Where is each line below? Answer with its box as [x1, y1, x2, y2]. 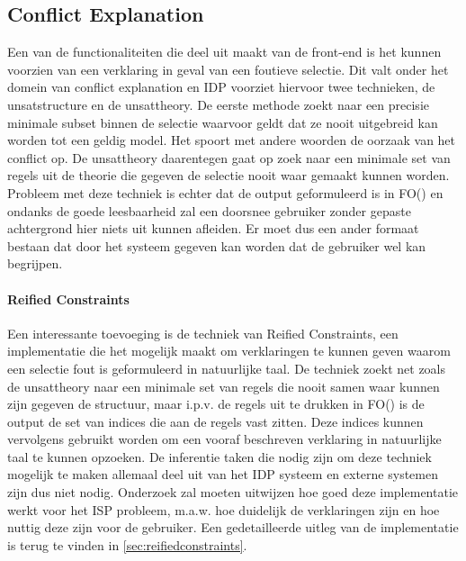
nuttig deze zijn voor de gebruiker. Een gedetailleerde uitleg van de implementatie [7, 518, 459, 537]
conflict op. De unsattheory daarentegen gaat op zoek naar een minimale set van [7, 148, 451, 167]
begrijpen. [7, 254, 63, 273]
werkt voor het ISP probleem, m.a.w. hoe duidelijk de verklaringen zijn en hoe [7, 500, 440, 519]
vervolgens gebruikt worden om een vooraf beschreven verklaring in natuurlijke [7, 430, 442, 448]
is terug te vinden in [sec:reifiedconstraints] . [7, 535, 247, 554]
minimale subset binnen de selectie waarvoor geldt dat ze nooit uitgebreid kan [7, 113, 438, 131]
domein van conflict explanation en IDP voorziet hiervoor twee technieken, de [7, 77, 435, 96]
